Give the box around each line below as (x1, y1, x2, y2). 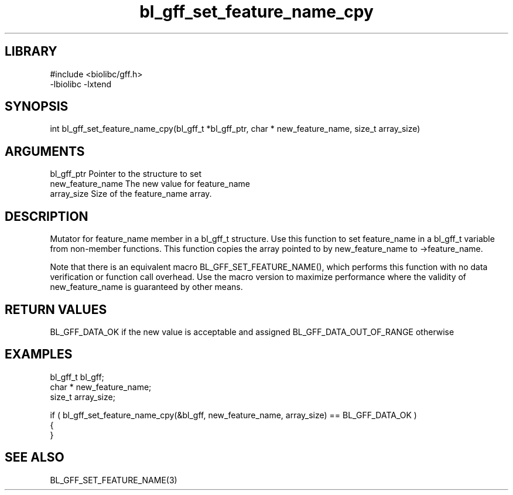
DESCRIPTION (5, 209, 88, 224)
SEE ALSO (5, 450, 64, 465)
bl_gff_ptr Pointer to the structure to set (50, 169, 202, 179)
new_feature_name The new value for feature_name (50, 179, 250, 189)
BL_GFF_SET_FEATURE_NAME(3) (50, 474, 177, 485)
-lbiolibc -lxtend (50, 78, 112, 89)
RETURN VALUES (5, 302, 107, 317)
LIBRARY (5, 44, 57, 59)
